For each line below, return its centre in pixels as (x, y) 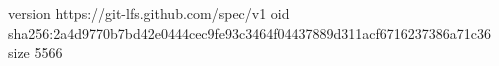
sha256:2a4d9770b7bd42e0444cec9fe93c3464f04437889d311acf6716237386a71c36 (250, 32)
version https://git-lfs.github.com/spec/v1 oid (149, 13)
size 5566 (35, 52)
